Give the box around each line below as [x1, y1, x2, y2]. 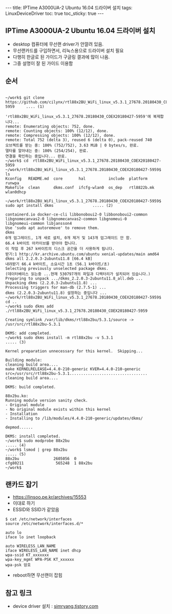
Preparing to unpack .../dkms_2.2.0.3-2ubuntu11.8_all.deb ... [5, 276, 143, 281]
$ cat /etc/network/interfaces [5, 517, 72, 522]
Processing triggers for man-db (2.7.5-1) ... [5, 285, 106, 290]
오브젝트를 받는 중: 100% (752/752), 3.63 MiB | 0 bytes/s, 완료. [5, 142, 139, 148]
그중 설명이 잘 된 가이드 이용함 [12, 60, 73, 66]
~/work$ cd [5, 158, 29, 163]
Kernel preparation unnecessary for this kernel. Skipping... [5, 348, 143, 354]
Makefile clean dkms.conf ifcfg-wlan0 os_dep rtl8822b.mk [5, 185, 155, 190]
